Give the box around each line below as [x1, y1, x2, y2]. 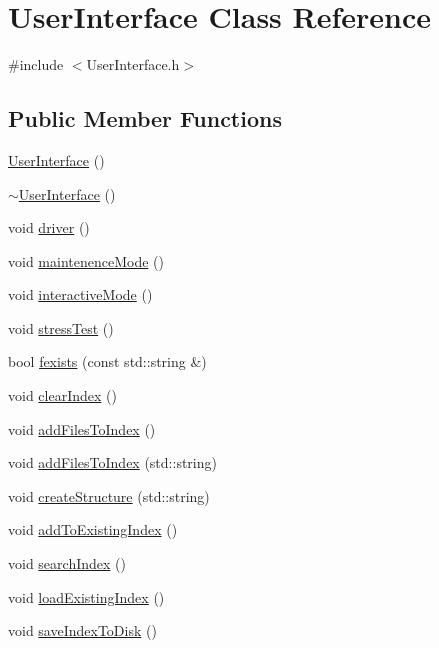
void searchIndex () [8, 553, 126, 574]
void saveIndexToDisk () [8, 620, 157, 641]
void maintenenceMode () [8, 250, 164, 271]
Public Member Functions [8, 103, 282, 134]
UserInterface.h [86, 54, 180, 75]
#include [8, 54, 64, 75]
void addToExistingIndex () [8, 519, 178, 540]
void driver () [8, 217, 90, 238]
